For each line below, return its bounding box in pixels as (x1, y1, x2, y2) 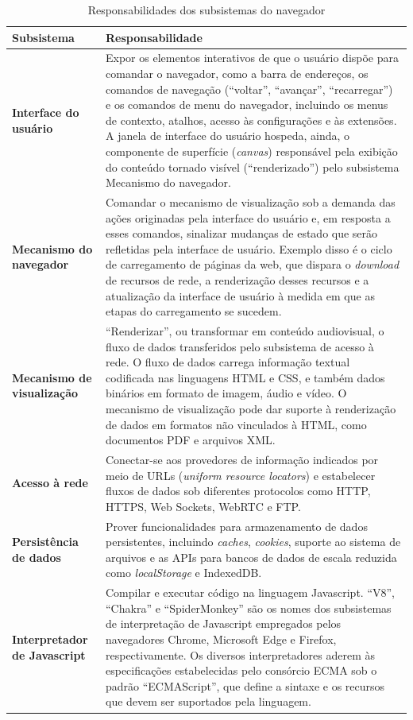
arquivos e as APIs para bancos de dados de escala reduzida (106, 548, 397, 565)
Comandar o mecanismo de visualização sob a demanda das (106, 194, 396, 211)
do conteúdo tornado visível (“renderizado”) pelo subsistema (106, 158, 399, 175)
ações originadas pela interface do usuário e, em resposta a (106, 209, 391, 226)
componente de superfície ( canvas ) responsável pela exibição (106, 143, 398, 159)
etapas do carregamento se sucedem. (106, 303, 282, 319)
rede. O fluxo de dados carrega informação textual (106, 354, 350, 370)
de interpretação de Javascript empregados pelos (106, 615, 342, 632)
